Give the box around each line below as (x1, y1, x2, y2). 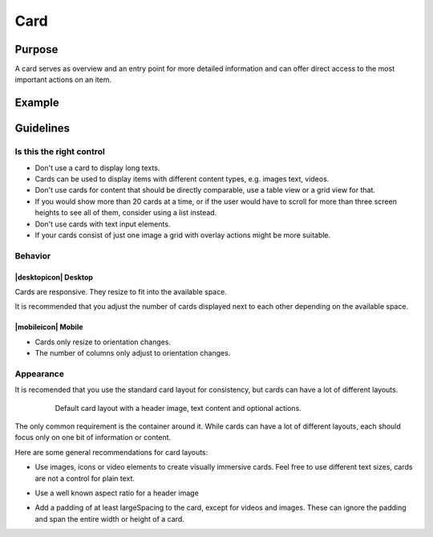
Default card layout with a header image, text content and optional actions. (55, 403, 302, 413)
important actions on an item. (14, 75, 112, 84)
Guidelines (14, 121, 70, 136)
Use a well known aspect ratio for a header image (34, 488, 200, 498)
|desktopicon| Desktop (14, 272, 94, 282)
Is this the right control (14, 146, 106, 157)
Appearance (14, 368, 64, 379)
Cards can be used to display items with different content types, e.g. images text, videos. (34, 174, 330, 184)
